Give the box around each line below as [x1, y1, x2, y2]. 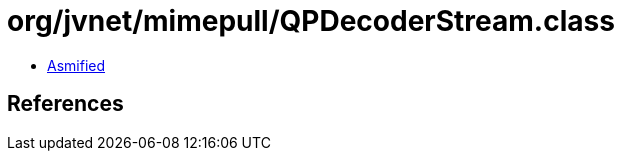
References [7, 91, 124, 117]
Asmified [47, 56, 106, 74]
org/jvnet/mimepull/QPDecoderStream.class [7, 4, 615, 38]
